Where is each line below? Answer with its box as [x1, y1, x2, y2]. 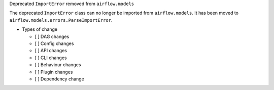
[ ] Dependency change [35, 76, 85, 82]
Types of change [22, 26, 58, 32]
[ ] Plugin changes [35, 69, 73, 75]
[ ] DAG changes [35, 33, 70, 39]
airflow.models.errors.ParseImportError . [9, 17, 113, 23]
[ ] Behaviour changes [35, 62, 81, 68]
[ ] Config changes [35, 40, 74, 47]
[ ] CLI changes [35, 55, 67, 61]
